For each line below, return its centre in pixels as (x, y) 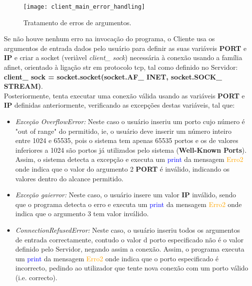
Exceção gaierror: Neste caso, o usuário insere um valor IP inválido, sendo (126, 195)
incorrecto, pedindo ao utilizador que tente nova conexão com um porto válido (132, 268)
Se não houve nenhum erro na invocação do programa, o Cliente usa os (109, 39)
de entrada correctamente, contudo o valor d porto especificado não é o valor (129, 239)
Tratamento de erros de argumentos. (77, 22)
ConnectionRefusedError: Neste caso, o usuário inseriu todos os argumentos (128, 230)
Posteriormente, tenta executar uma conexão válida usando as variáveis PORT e (124, 95)
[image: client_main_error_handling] (84, 7)
